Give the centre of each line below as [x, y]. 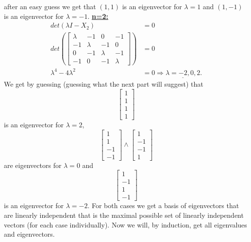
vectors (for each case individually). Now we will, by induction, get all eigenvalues [125, 224]
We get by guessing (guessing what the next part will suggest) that [104, 84]
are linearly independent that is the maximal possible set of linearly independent [124, 215]
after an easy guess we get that [50, 6]
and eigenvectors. [29, 234]
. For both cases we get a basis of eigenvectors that [163, 205]
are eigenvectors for [33, 165]
